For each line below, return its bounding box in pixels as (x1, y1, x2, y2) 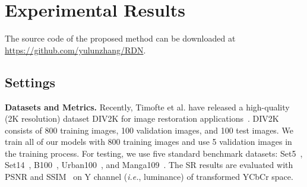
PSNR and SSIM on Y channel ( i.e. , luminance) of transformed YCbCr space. (5, 170, 293, 183)
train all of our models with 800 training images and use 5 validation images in (5, 135, 292, 148)
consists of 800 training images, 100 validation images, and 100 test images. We (5, 123, 293, 136)
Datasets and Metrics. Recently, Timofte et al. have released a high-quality (5, 100, 290, 113)
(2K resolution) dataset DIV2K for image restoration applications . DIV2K (5, 112, 279, 125)
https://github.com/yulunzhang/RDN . (5, 43, 146, 56)
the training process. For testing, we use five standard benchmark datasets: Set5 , (5, 147, 303, 159)
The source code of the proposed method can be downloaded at (5, 32, 236, 45)
